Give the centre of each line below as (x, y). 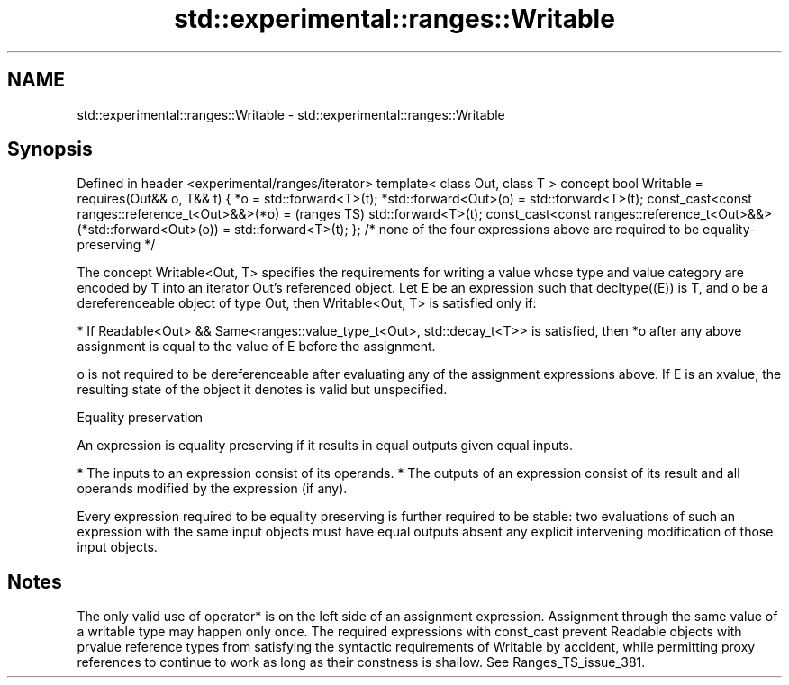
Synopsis (50, 149)
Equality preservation (140, 418)
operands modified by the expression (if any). (212, 489)
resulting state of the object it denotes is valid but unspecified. (262, 390)
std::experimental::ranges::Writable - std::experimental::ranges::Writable (291, 114)
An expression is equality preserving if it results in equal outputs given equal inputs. (325, 446)
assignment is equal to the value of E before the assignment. (256, 347)
